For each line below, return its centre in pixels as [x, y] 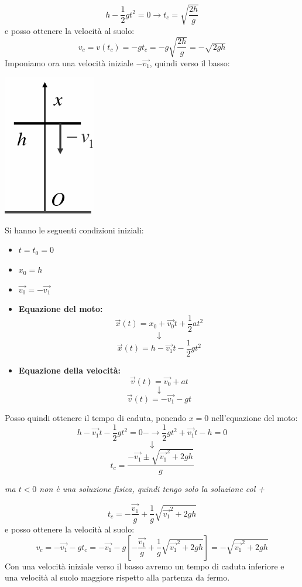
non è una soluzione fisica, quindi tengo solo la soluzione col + [152, 489]
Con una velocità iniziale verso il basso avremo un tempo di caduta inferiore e [145, 566]
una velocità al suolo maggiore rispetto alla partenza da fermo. [117, 577]
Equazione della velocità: [70, 370]
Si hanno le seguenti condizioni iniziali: [74, 230]
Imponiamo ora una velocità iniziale [69, 62]
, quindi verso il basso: [190, 62]
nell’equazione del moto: [254, 418]
